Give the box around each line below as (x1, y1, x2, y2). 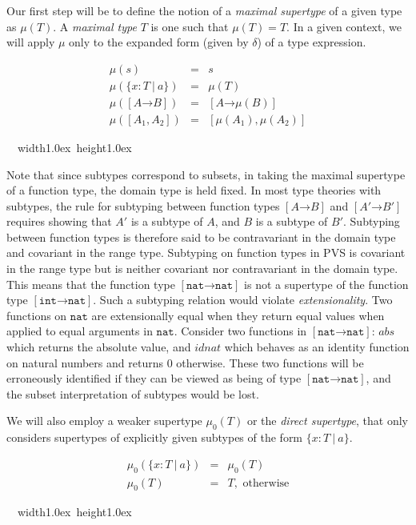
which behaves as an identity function (224, 339, 410, 355)
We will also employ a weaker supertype (6, 412, 202, 429)
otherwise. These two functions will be (176, 354, 364, 371)
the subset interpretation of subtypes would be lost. (6, 385, 259, 402)
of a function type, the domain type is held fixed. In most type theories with (6, 182, 382, 198)
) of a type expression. (257, 34, 366, 50)
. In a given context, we (286, 18, 402, 34)
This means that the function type (6, 275, 175, 292)
